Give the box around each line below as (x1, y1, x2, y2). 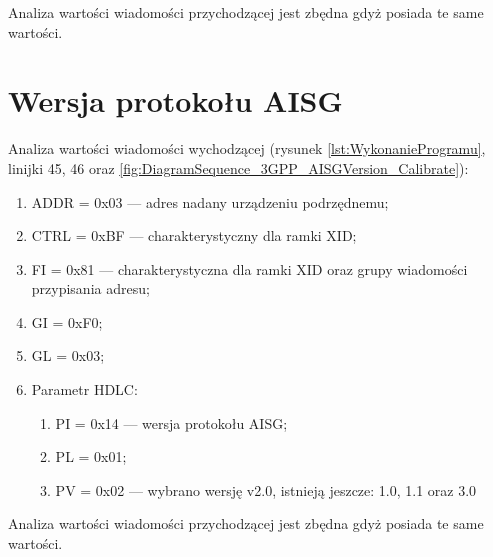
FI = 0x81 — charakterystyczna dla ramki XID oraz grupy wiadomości (31, 258, 468, 279)
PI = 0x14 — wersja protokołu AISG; (55, 412, 288, 433)
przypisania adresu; (31, 278, 150, 299)
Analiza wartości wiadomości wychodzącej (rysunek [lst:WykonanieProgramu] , (8, 138, 486, 159)
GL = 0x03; (31, 345, 105, 366)
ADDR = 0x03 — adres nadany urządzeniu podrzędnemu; (31, 191, 389, 212)
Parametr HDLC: (31, 379, 138, 400)
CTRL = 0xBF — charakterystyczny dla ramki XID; (31, 225, 357, 246)
